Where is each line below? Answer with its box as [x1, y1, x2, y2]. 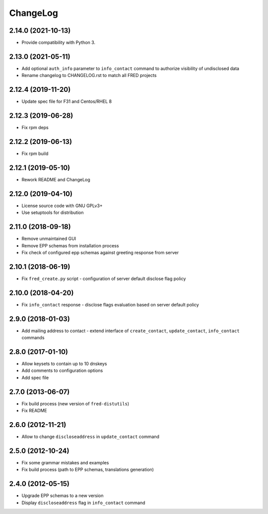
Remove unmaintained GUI [21, 236, 76, 242]
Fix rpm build [21, 150, 49, 156]
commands [21, 335, 45, 341]
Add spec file [21, 374, 49, 380]
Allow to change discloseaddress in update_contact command [21, 434, 160, 440]
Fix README [21, 408, 47, 414]
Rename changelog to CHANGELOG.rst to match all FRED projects [21, 73, 157, 78]
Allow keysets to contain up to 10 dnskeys [21, 361, 107, 367]
